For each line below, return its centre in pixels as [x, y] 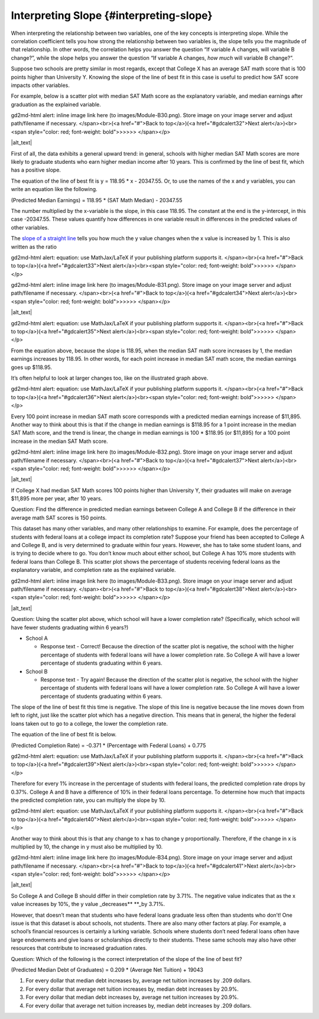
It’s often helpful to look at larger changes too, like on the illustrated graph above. [110, 378]
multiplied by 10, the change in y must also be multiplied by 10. [87, 846]
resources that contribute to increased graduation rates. [79, 948]
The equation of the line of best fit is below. [64, 735]
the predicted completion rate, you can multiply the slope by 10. [88, 800]
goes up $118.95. [32, 367]
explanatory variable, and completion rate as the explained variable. [93, 570]
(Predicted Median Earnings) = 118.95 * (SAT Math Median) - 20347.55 [97, 200]
